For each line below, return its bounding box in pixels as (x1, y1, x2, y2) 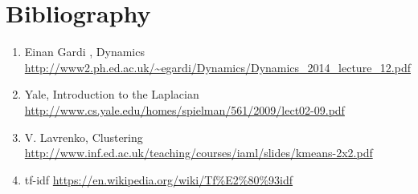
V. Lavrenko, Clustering (24, 128, 143, 145)
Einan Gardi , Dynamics (24, 43, 145, 60)
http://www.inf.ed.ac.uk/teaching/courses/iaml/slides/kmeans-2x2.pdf (24, 144, 373, 161)
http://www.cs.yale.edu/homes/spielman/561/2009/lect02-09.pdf (24, 101, 345, 118)
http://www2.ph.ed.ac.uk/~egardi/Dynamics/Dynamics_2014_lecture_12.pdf (24, 59, 411, 75)
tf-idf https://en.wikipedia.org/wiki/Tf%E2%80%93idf (24, 171, 293, 188)
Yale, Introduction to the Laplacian (24, 86, 199, 103)
